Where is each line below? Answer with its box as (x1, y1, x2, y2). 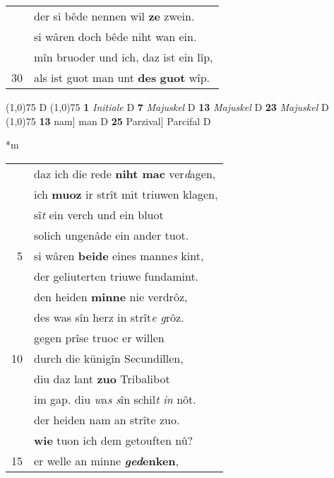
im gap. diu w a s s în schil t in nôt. (34, 390, 196, 407)
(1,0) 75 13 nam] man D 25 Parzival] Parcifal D (6, 113, 211, 128)
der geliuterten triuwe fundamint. (34, 267, 199, 284)
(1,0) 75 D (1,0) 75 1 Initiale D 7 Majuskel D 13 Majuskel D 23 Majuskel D (6, 100, 329, 114)
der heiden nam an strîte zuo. (34, 411, 180, 428)
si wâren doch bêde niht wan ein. (34, 28, 197, 45)
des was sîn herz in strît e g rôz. (34, 308, 184, 325)
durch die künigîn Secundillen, (34, 349, 184, 366)
